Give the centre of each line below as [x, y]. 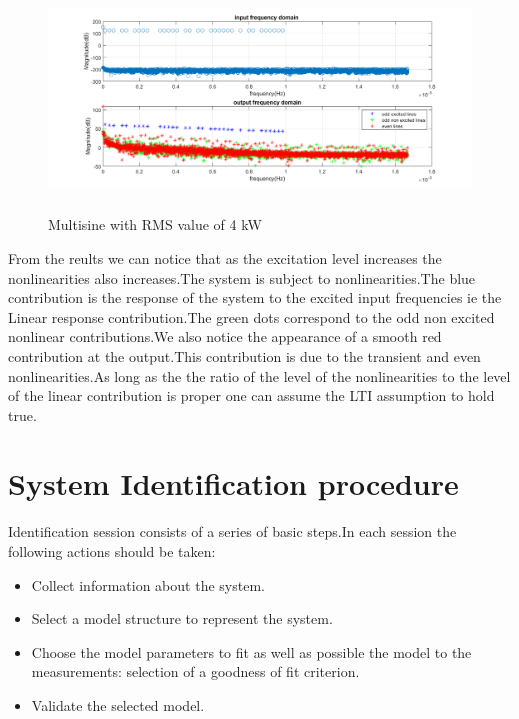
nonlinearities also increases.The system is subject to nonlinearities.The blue [242, 277]
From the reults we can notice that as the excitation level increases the [225, 257]
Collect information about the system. [148, 584]
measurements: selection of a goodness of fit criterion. [195, 671]
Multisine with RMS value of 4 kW [155, 224]
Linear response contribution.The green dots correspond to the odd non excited [251, 316]
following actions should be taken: [112, 551]
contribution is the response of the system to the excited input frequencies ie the [255, 297]
